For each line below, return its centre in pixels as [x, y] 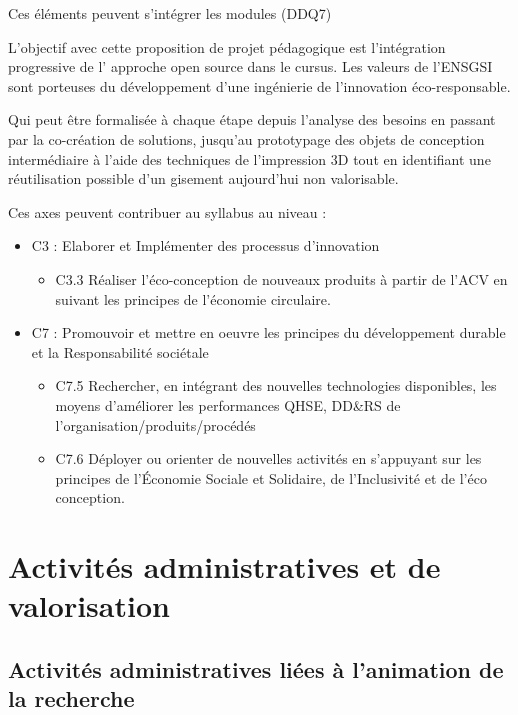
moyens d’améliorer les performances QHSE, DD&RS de [228, 404]
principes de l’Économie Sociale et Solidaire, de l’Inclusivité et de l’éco [271, 477]
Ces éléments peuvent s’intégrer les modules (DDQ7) [170, 13]
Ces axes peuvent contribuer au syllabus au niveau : [167, 211]
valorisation [89, 605]
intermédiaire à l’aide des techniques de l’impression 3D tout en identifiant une [249, 158]
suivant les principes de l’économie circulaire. [193, 298]
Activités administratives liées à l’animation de [256, 668]
